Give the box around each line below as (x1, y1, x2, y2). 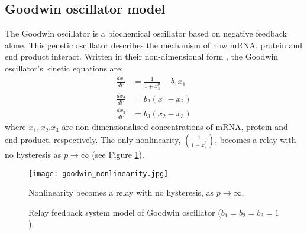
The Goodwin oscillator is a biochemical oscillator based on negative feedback (5, 27, 287, 40)
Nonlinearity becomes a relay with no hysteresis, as (28, 186, 214, 199)
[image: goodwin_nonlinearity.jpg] (28, 169, 169, 178)
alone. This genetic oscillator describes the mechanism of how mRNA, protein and (5, 38, 303, 51)
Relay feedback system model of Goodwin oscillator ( (28, 206, 221, 218)
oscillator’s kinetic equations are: (5, 61, 124, 74)
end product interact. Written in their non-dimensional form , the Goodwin (5, 50, 279, 63)
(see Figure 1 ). (92, 148, 144, 160)
